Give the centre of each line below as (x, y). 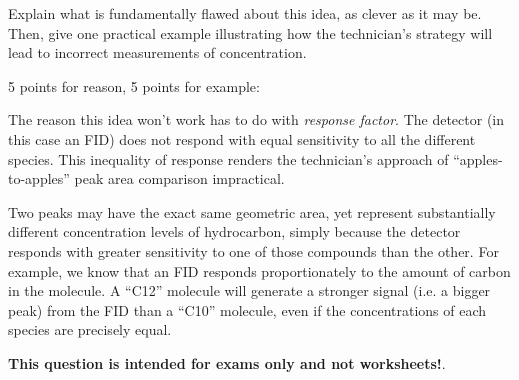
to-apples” (39, 178)
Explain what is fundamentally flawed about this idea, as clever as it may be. (245, 13)
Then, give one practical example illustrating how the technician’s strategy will (250, 32)
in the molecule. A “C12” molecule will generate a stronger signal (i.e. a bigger (249, 290)
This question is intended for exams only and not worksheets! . (227, 362)
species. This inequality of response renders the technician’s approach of (228, 158)
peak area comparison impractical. (179, 178)
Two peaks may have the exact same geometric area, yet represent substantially (252, 211)
